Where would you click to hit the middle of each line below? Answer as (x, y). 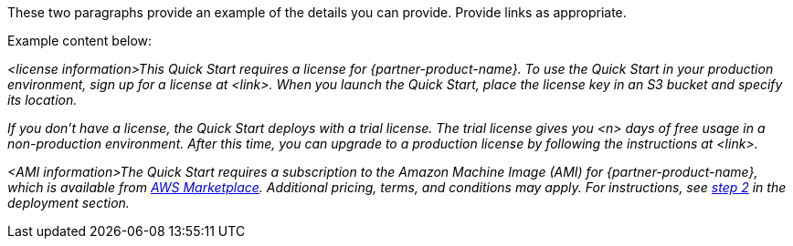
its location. (42, 100)
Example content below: (80, 41)
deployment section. (69, 203)
